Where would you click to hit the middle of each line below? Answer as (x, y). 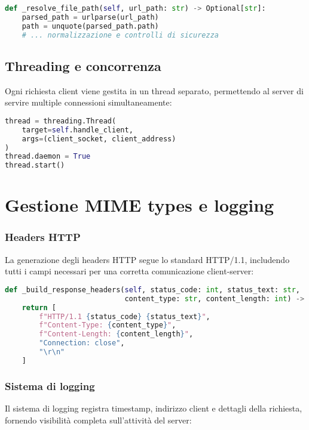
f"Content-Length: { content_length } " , (116, 334)
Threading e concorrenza (83, 65)
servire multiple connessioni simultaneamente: (88, 102)
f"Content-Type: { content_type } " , (108, 325)
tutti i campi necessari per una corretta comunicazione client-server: (129, 271)
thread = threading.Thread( (61, 121)
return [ (39, 307)
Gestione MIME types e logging (140, 205)
